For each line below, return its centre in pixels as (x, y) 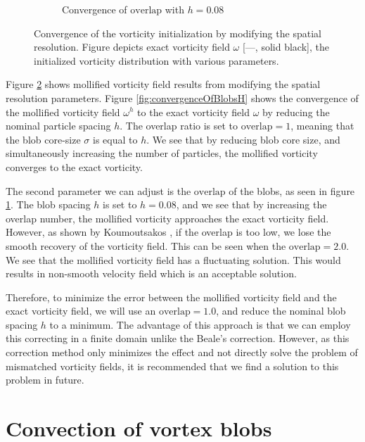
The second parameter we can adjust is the (98, 190)
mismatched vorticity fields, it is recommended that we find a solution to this (172, 366)
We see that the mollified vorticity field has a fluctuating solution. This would (173, 259)
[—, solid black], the (286, 47)
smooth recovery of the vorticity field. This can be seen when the (146, 245)
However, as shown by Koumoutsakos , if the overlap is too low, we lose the (168, 232)
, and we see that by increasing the (251, 204)
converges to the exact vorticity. (74, 166)
